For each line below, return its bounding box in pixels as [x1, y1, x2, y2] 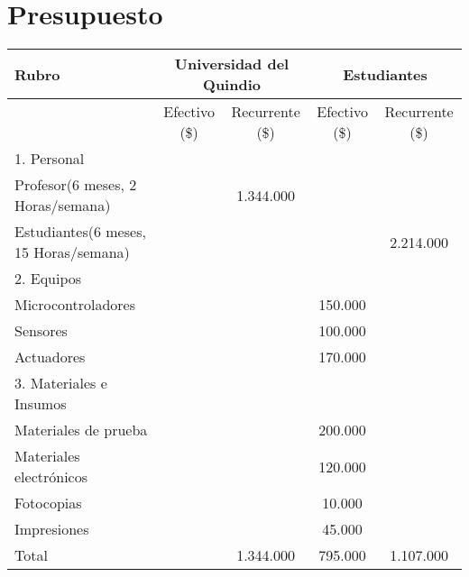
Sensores [14, 320, 68, 342]
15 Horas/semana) [14, 242, 130, 263]
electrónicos [14, 466, 88, 488]
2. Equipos [14, 268, 82, 289]
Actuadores [14, 346, 86, 368]
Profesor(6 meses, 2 [14, 174, 137, 196]
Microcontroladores [14, 294, 136, 316]
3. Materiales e [14, 372, 107, 394]
